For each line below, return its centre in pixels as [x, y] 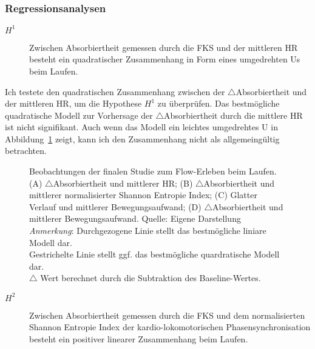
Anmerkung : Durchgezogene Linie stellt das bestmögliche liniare [148, 231]
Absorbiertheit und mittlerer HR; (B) [123, 183]
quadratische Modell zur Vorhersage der [79, 115]
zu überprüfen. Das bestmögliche [218, 103]
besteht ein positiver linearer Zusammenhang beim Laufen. [139, 338]
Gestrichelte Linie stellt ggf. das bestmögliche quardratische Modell [154, 254]
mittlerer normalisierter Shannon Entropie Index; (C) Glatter [143, 195]
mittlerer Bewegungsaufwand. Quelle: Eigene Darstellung [135, 218]
